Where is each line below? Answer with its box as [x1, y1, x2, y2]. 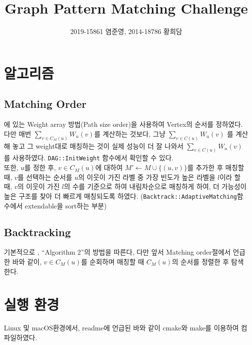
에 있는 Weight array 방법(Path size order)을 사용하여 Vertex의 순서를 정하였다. [4, 119, 243, 129]
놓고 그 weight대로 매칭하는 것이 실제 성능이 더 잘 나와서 [12, 140, 184, 151]
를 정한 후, [24, 162, 56, 172]
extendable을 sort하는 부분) [25, 200, 107, 210]
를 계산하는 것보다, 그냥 [94, 128, 166, 138]
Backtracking [4, 224, 71, 239]
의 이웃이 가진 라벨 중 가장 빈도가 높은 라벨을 [78, 172, 216, 182]
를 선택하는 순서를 [17, 172, 72, 182]
